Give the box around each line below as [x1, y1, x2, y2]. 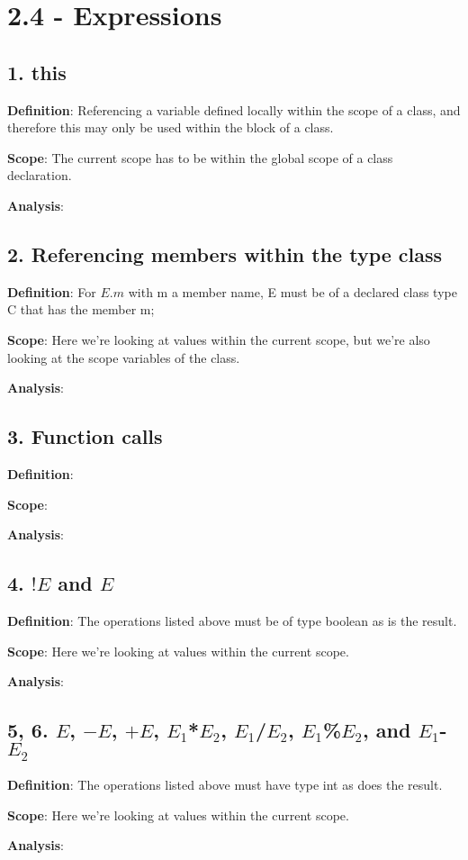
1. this [7, 58, 67, 86]
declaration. [7, 166, 72, 185]
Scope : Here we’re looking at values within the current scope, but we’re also [7, 330, 430, 349]
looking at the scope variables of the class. [7, 348, 240, 367]
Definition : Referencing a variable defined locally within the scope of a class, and [7, 100, 461, 119]
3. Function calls [7, 422, 163, 450]
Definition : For [7, 282, 96, 301]
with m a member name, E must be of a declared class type [128, 282, 457, 301]
